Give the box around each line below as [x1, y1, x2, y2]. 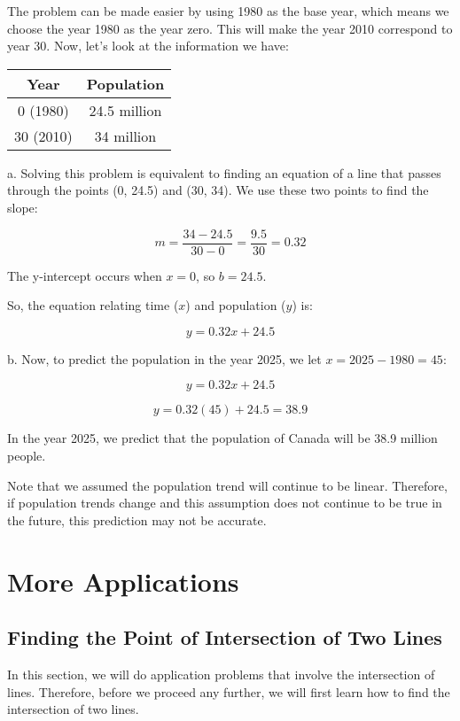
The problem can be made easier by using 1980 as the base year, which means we [7, 2, 449, 19]
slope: [7, 198, 38, 216]
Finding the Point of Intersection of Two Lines [7, 624, 442, 651]
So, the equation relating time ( [7, 296, 179, 314]
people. [7, 446, 46, 464]
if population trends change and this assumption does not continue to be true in [7, 493, 442, 512]
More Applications [7, 562, 239, 599]
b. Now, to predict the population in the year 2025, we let [7, 349, 322, 368]
